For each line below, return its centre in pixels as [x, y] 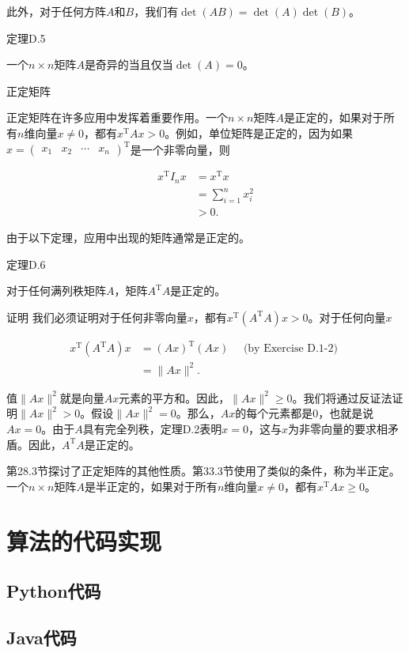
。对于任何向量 [347, 317]
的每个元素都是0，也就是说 [305, 413]
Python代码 [54, 591]
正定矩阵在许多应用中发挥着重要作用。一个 [117, 117]
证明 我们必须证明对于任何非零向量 [97, 317]
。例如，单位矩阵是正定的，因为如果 [259, 132]
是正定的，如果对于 [333, 117]
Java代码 [42, 637]
